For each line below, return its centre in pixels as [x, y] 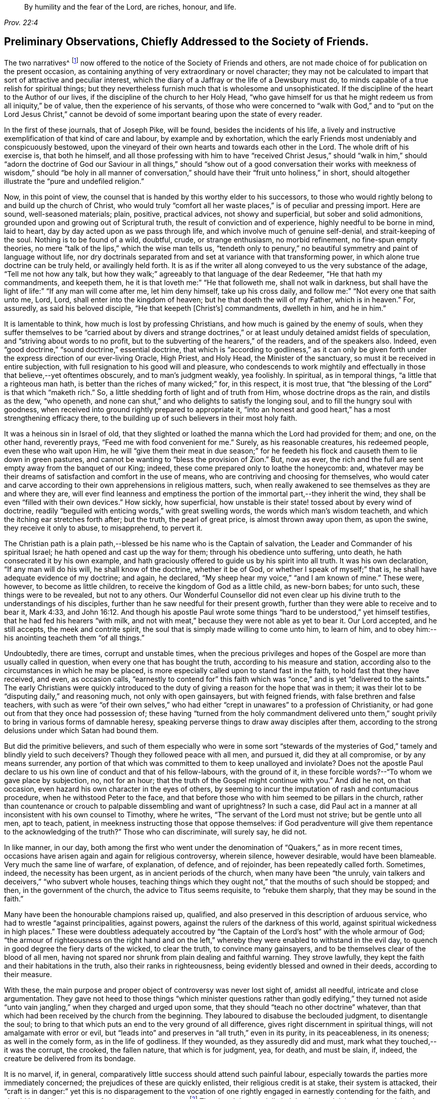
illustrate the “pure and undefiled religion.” [74, 181]
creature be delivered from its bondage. [70, 1058]
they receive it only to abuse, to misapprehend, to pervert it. [103, 528]
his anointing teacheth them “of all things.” [74, 637]
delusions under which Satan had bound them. [81, 730]
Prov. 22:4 [21, 22]
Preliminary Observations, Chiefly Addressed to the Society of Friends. [186, 42]
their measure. [28, 974]
